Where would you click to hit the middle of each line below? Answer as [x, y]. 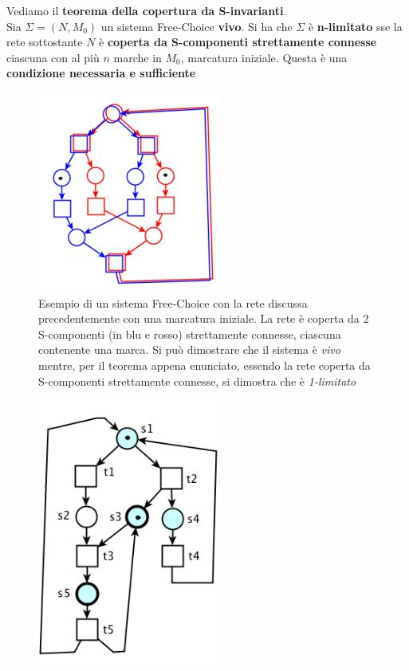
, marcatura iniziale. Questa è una [264, 57]
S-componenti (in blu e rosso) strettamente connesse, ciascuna [190, 334]
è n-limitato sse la [355, 26]
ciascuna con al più [53, 57]
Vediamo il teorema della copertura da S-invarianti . [147, 10]
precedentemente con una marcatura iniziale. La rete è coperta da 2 [204, 318]
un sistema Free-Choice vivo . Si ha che [197, 26]
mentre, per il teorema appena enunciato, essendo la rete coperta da [204, 365]
